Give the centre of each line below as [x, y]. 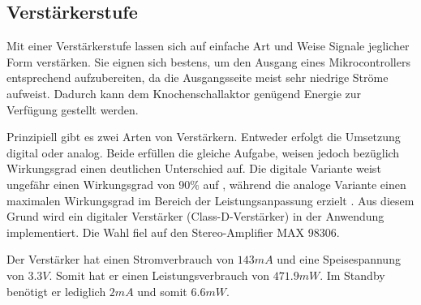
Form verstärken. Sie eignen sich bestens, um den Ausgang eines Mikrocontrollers [208, 61]
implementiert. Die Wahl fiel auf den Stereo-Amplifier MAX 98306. [173, 232]
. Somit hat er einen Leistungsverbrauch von [159, 275]
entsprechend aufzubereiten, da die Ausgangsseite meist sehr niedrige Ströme [198, 77]
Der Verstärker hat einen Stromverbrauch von [120, 259]
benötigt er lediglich [56, 291]
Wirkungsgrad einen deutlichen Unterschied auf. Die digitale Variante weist [194, 168]
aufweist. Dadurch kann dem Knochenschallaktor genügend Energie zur [184, 93]
